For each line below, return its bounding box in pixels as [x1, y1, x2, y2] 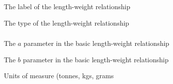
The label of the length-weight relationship [4, 1, 130, 11]
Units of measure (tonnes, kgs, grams [4, 70, 114, 81]
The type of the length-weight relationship [4, 17, 130, 28]
